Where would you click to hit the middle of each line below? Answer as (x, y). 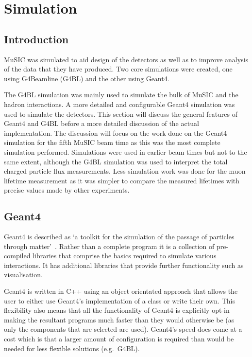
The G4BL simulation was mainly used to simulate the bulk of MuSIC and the (121, 95)
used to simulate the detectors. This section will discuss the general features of (121, 114)
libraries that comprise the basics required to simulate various (125, 256)
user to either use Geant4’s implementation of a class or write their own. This (119, 300)
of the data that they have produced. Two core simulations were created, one (118, 69)
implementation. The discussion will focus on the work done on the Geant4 (116, 133)
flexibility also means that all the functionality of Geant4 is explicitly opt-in (117, 310)
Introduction (36, 39)
